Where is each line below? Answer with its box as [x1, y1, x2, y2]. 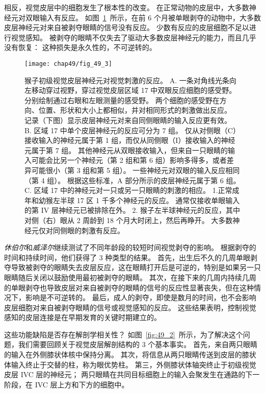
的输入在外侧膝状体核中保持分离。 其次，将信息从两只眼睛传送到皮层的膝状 [4, 349, 256, 360]
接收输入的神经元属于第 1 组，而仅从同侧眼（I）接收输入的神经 [24, 135, 235, 145]
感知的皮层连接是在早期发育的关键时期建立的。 [4, 312, 161, 323]
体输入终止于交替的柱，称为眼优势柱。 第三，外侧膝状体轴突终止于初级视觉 [4, 359, 256, 370]
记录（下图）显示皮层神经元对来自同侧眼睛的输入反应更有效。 [24, 115, 231, 125]
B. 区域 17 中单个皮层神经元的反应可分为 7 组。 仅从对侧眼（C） [24, 125, 240, 135]
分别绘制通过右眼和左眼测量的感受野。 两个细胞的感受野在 [24, 94, 220, 105]
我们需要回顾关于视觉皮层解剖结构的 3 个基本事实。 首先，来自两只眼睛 [18, 339, 257, 350]
